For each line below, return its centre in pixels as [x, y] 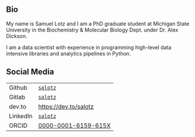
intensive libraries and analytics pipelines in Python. [69, 53]
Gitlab [17, 97]
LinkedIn [21, 116]
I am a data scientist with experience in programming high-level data [89, 47]
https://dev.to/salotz [66, 106]
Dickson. [17, 36]
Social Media [30, 72]
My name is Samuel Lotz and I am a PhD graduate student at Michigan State [98, 23]
